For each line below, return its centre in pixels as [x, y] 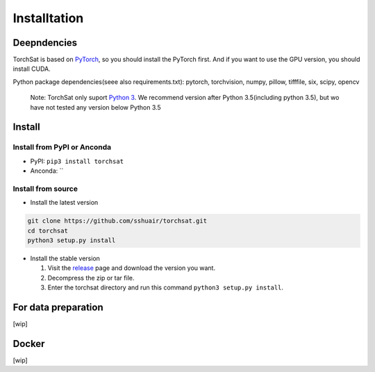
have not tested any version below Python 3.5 [95, 107]
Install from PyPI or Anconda [62, 147]
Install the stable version [65, 259]
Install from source [45, 189]
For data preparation [58, 308]
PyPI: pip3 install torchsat [77, 161]
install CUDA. [32, 69]
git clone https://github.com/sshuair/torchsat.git [117, 221]
